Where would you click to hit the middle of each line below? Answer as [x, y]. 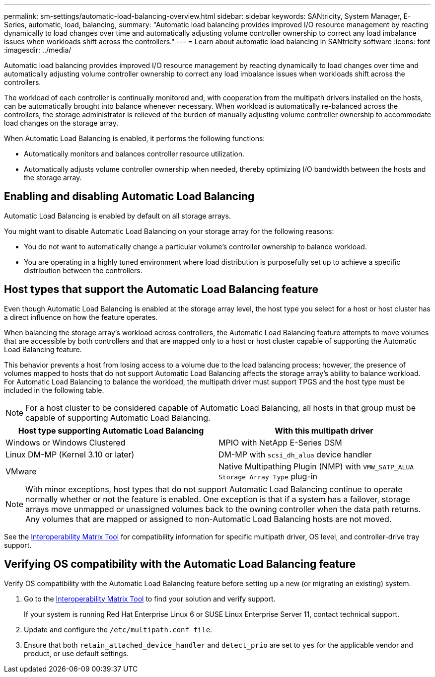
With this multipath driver [324, 430]
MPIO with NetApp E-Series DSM [280, 442]
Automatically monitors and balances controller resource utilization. [134, 154]
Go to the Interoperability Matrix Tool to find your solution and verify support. [150, 599]
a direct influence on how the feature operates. [81, 317]
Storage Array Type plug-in [268, 476]
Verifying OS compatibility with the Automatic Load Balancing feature [180, 564]
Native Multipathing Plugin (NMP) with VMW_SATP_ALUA [316, 466]
